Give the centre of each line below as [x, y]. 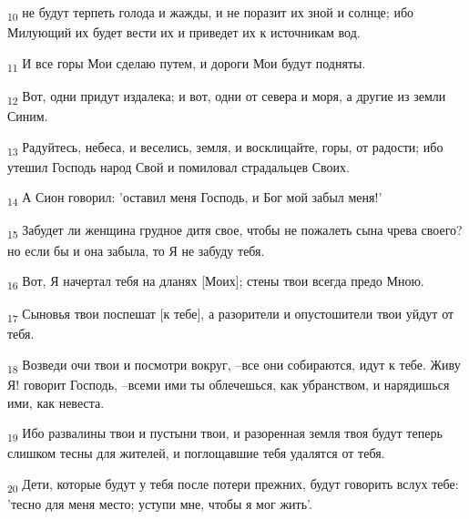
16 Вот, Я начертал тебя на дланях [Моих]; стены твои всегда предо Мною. [216, 282]
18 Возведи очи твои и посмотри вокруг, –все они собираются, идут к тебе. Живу [234, 365]
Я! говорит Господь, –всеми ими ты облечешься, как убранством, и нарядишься [229, 385]
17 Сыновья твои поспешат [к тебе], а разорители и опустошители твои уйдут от [231, 315]
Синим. [28, 115]
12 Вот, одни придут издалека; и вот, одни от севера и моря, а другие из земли [227, 97]
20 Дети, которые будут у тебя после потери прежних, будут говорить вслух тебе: [233, 485]
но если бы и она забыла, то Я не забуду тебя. [136, 250]
